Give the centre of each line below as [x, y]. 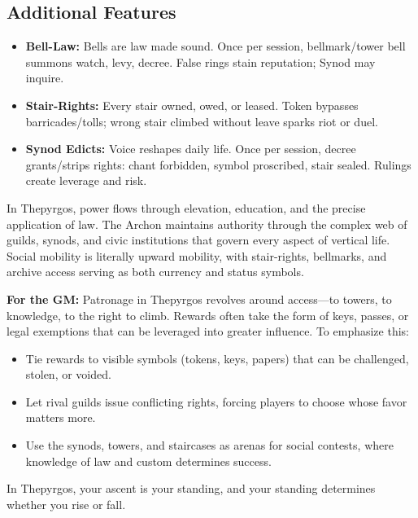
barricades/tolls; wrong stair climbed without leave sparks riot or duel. [202, 121]
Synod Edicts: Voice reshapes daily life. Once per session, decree [191, 149]
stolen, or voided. [68, 374]
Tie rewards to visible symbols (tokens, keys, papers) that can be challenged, [217, 358]
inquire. [45, 78]
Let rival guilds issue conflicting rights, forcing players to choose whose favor [216, 401]
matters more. [61, 417]
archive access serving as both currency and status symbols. [155, 272]
